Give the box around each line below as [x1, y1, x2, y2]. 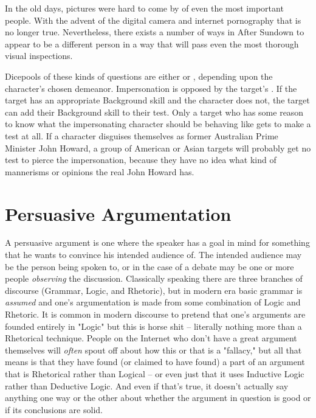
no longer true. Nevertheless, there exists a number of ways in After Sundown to [5, 26, 304, 38]
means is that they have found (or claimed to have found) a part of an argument [5, 355, 305, 368]
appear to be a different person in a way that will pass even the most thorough [5, 37, 299, 50]
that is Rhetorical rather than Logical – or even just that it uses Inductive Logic [5, 367, 304, 380]
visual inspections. [5, 49, 73, 62]
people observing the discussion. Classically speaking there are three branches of [5, 272, 303, 285]
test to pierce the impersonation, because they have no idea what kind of [5, 153, 276, 166]
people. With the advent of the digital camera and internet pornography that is [5, 13, 301, 26]
